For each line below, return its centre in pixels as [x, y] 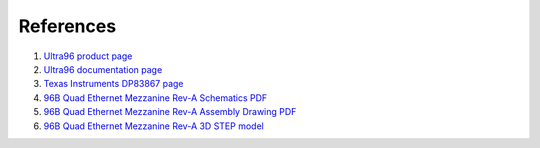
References [67, 26]
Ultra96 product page [88, 56]
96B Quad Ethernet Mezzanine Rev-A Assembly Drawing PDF [170, 112]
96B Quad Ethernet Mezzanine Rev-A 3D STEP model [153, 126]
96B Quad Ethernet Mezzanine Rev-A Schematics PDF [155, 97]
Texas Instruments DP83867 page [113, 84]
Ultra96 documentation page [103, 69]
